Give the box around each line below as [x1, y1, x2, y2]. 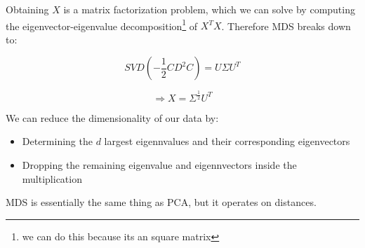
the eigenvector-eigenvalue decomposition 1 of [6, 16, 198, 33]
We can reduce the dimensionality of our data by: [6, 110, 219, 125]
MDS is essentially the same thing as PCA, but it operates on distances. [6, 195, 317, 209]
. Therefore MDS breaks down [221, 18, 351, 33]
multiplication [22, 171, 82, 186]
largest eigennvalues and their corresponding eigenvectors [104, 134, 350, 149]
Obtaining [6, 2, 49, 16]
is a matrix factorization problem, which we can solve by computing [63, 2, 355, 16]
